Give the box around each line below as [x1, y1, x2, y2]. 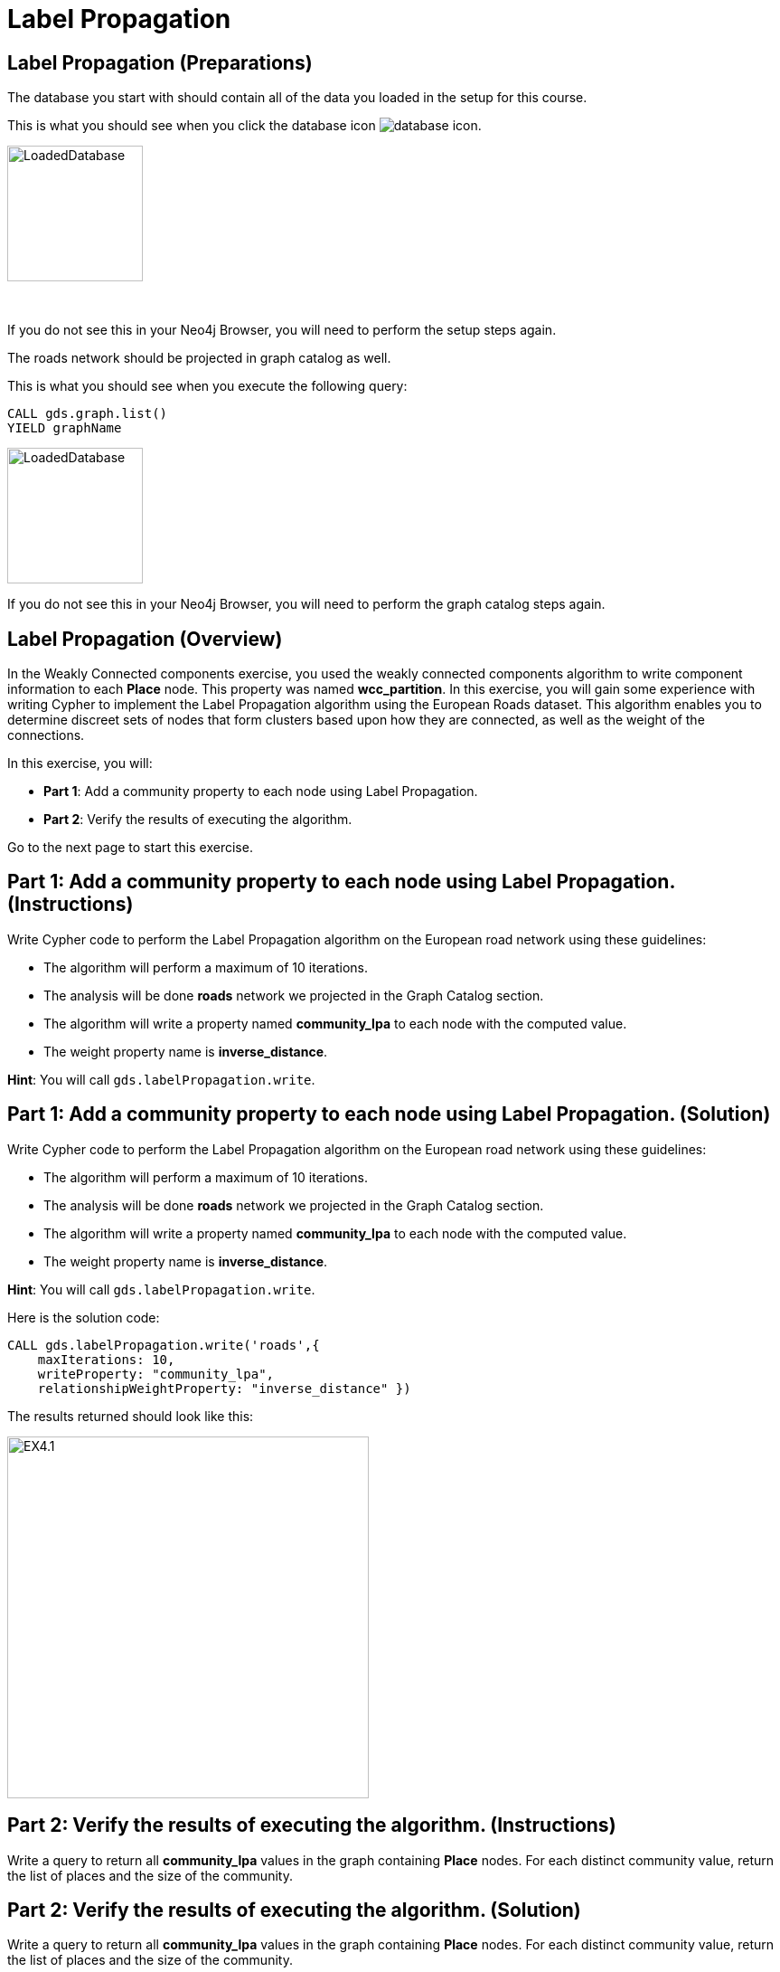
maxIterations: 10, [37, 1351, 175, 1367]
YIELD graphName [7, 421, 122, 436]
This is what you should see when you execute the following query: [7, 378, 408, 394]
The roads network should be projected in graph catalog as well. [7, 350, 391, 366]
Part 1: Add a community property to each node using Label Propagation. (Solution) [7, 1103, 771, 1126]
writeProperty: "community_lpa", [37, 1366, 275, 1381]
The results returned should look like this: [7, 1408, 254, 1424]
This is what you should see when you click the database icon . [7, 118, 482, 134]
